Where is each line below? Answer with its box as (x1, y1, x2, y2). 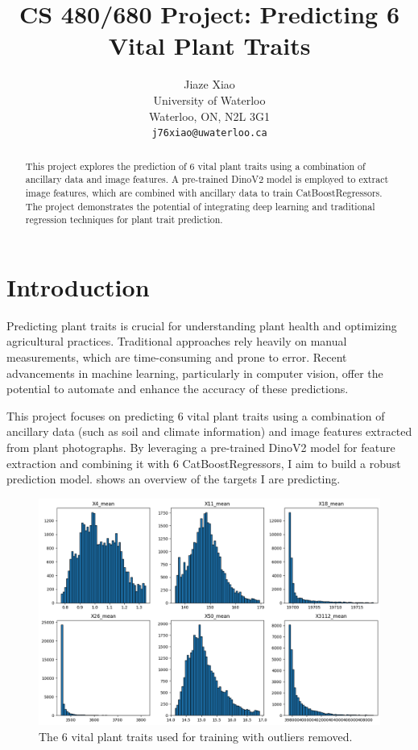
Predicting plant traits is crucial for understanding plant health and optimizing (6, 317, 397, 334)
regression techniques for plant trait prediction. (25, 213, 223, 226)
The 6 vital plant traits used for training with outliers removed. (39, 727, 353, 744)
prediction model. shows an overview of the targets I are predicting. (6, 470, 341, 487)
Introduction (6, 270, 150, 303)
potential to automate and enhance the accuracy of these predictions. (6, 380, 349, 397)
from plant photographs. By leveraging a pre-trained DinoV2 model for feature (6, 438, 395, 455)
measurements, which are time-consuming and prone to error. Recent (6, 348, 347, 365)
